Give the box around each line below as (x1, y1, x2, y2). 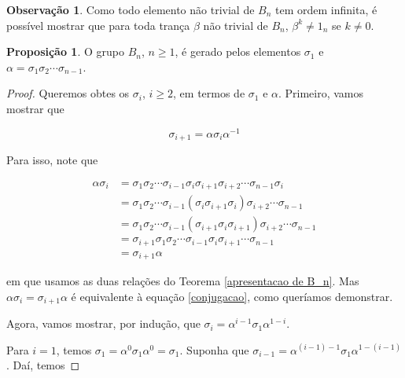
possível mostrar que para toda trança (6, 17, 190, 33)
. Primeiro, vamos (278, 85, 364, 101)
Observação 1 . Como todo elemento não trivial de (6, 2, 255, 17)
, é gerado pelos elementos (175, 43, 301, 60)
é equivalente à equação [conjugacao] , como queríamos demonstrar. (71, 288, 393, 304)
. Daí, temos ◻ (6, 357, 80, 373)
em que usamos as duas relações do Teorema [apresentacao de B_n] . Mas (6, 273, 359, 289)
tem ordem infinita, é (275, 2, 377, 17)
